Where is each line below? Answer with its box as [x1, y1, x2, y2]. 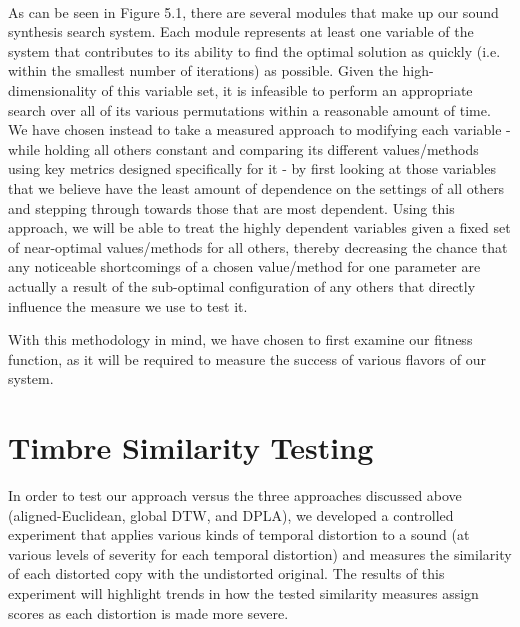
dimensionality [8, 79, 97, 100]
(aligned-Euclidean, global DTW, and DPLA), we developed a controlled [8, 504, 454, 525]
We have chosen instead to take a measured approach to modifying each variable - [8, 119, 511, 140]
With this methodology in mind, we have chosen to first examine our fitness [8, 329, 473, 350]
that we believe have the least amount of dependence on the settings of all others [8, 177, 505, 198]
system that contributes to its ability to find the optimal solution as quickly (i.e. [8, 40, 501, 61]
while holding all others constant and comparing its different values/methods [8, 138, 479, 159]
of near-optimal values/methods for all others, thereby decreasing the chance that [8, 236, 508, 257]
